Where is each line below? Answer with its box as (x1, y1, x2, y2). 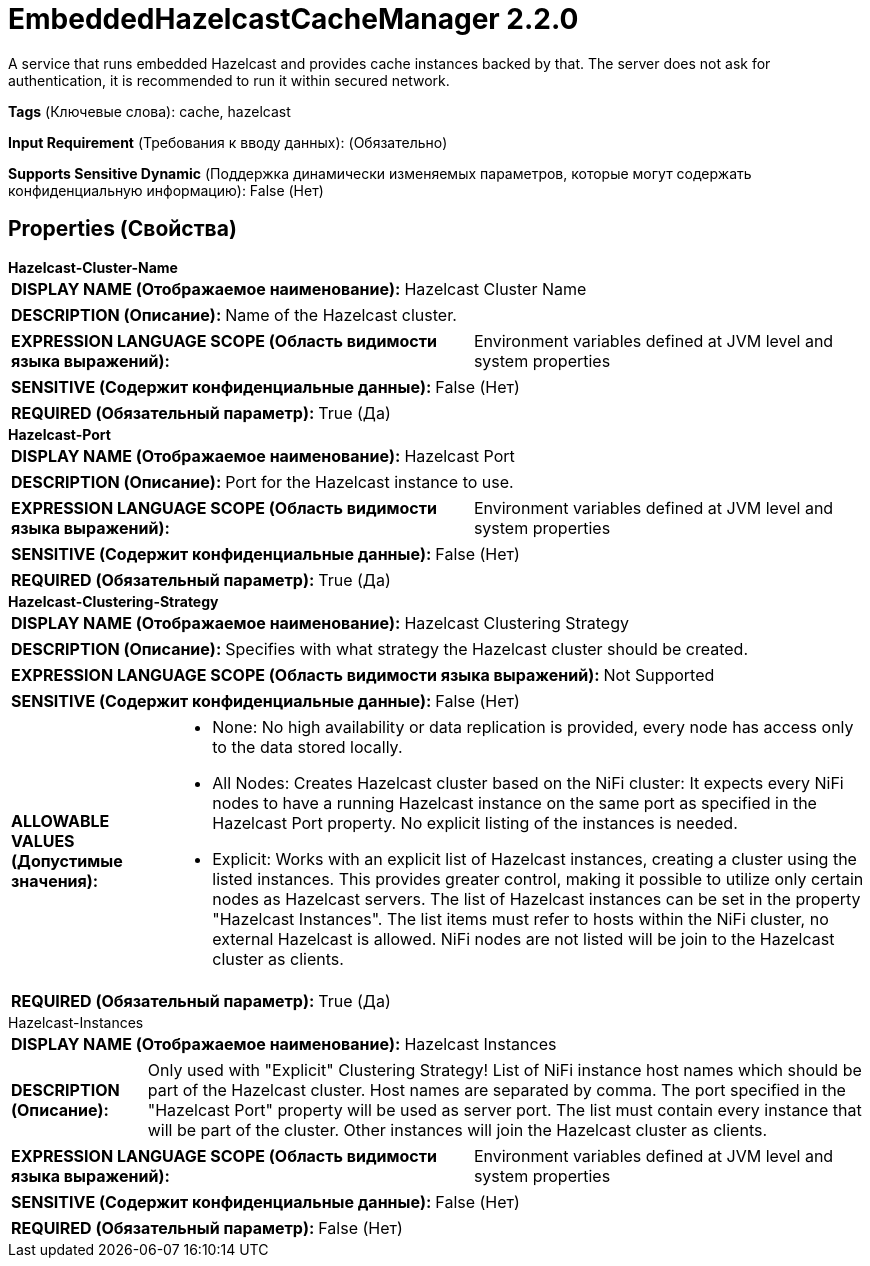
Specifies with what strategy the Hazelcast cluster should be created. (225, 638, 748, 659)
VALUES (11, 830, 75, 851)
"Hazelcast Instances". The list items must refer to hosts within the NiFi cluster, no (212, 908, 829, 929)
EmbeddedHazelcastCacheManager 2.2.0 (8, 2, 579, 36)
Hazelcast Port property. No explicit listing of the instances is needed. (212, 812, 738, 833)
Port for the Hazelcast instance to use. (225, 471, 514, 492)
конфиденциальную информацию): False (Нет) (8, 181, 324, 199)
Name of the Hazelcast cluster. (225, 304, 457, 325)
